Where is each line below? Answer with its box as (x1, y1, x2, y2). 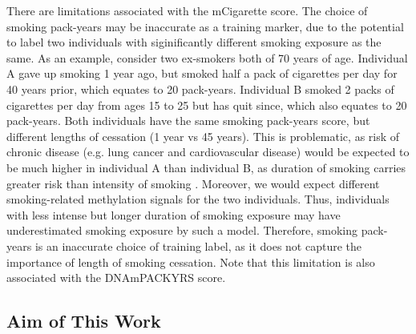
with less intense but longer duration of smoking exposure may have (6, 206, 341, 223)
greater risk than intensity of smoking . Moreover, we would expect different (6, 175, 380, 191)
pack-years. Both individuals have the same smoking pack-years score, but (6, 112, 370, 129)
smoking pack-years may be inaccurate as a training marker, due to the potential (6, 18, 404, 34)
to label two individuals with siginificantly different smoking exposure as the (6, 34, 382, 50)
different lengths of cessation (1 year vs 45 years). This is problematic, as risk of (6, 127, 400, 144)
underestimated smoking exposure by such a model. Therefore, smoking (6, 222, 358, 239)
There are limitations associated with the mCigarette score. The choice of (6, 2, 368, 18)
